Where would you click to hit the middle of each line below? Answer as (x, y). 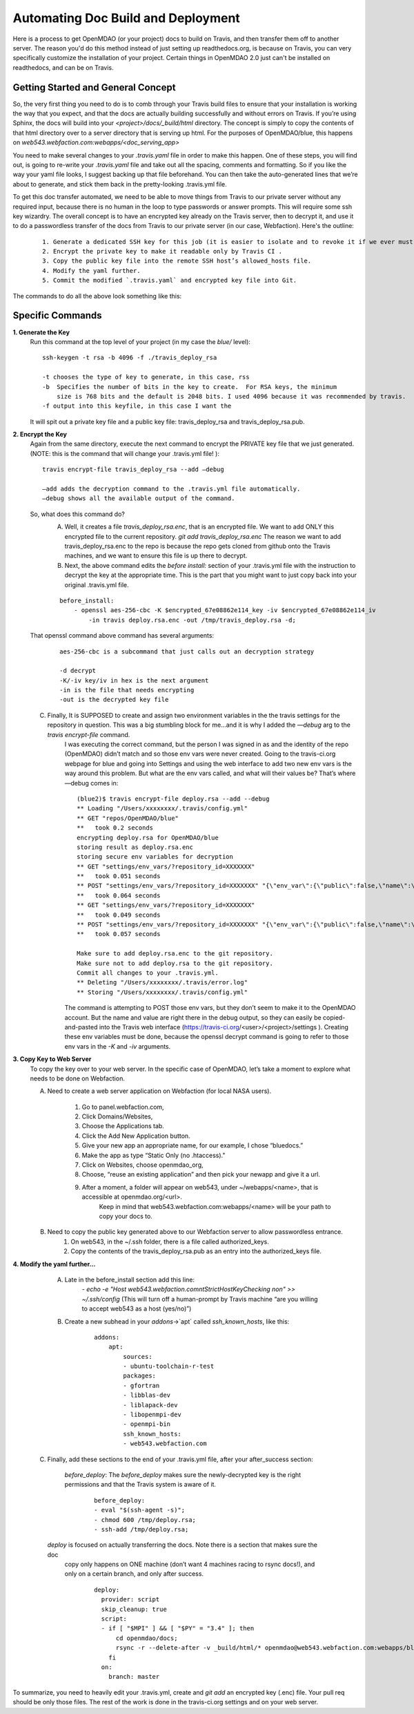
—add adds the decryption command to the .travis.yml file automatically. (171, 489)
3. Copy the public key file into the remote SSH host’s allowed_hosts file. (177, 261)
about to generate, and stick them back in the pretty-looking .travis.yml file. (120, 184)
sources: (138, 1356)
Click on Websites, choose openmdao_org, (142, 1165)
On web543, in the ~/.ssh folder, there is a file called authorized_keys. (170, 1241)
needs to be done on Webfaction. (78, 1078)
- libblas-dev (147, 1395)
